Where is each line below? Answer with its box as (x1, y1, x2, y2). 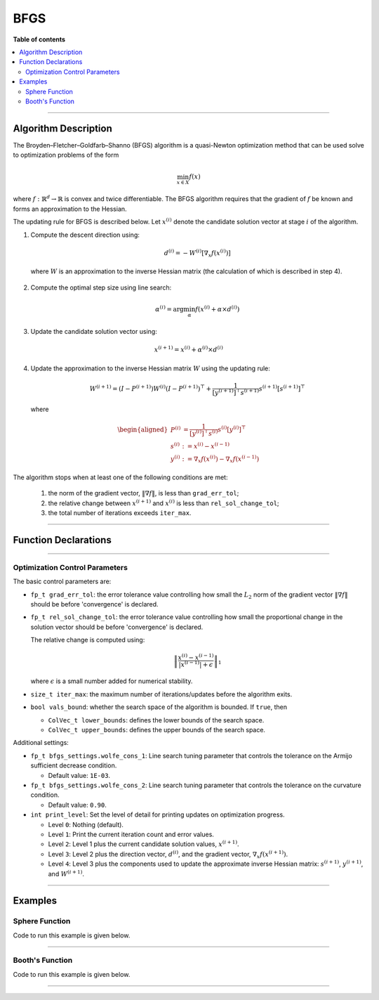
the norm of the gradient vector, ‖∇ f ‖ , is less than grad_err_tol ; (48, 489, 239, 498)
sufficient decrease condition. (30, 761, 117, 770)
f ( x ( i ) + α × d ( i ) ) (195, 304, 240, 313)
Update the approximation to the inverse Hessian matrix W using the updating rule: (30, 364, 270, 372)
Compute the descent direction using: (30, 230, 140, 239)
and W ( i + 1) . (48, 869, 84, 878)
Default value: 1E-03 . (48, 771, 111, 779)
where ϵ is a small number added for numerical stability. (30, 677, 193, 685)
